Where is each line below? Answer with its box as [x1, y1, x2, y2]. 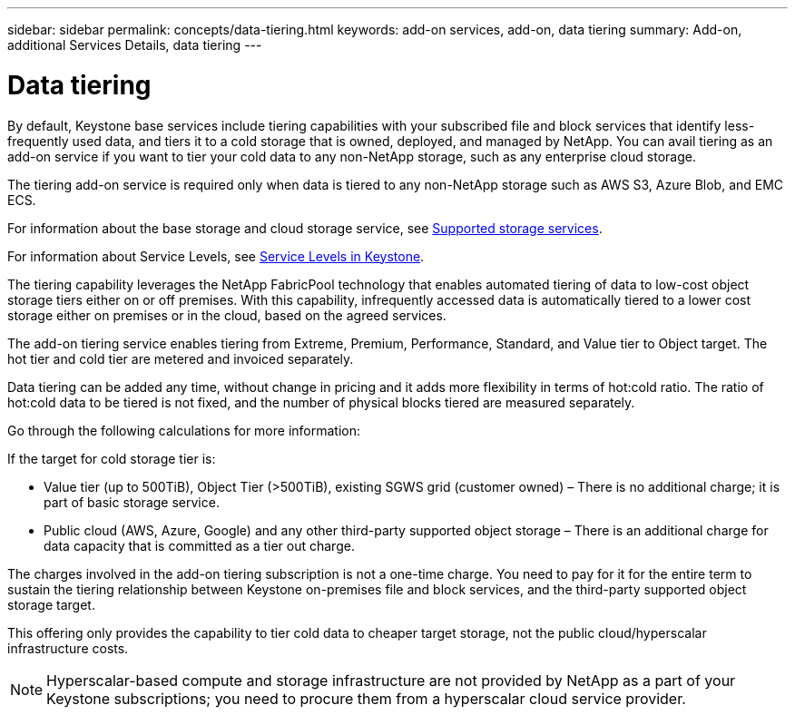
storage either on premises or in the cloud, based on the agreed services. [7, 307, 447, 323]
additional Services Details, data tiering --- [7, 37, 262, 53]
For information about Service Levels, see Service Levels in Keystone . [7, 248, 425, 264]
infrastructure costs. [7, 640, 129, 656]
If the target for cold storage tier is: [7, 450, 216, 466]
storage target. [7, 596, 95, 612]
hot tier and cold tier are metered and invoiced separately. [7, 350, 354, 367]
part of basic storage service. [44, 494, 220, 510]
